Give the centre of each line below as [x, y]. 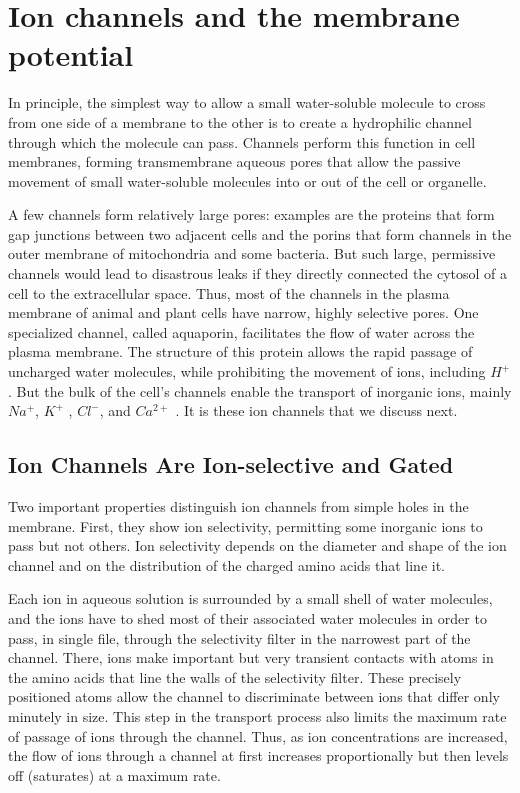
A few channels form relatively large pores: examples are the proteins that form [251, 214]
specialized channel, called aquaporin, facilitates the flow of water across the [241, 331]
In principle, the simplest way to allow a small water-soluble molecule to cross [247, 102]
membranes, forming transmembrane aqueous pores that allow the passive [234, 161]
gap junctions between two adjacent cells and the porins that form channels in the [260, 233]
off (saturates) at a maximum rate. [114, 774]
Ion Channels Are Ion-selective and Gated [231, 464]
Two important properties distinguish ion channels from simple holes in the [238, 506]
